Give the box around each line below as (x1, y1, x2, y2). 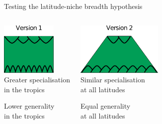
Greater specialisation (4, 74, 70, 85)
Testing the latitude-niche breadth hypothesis (4, 1, 143, 11)
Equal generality (80, 101, 131, 111)
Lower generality (4, 101, 55, 111)
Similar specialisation (80, 74, 145, 85)
